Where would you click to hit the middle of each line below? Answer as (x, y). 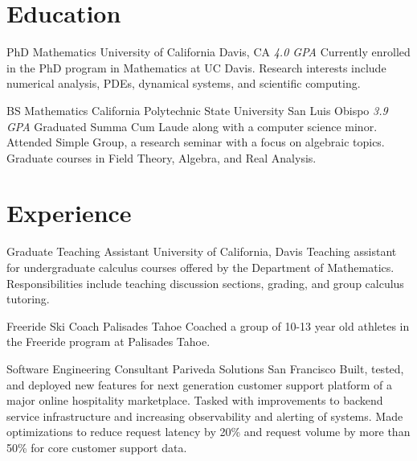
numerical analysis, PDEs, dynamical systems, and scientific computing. (184, 83)
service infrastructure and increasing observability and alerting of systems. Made (205, 416)
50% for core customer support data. (97, 447)
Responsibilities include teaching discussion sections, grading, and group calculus (205, 283)
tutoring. (28, 299)
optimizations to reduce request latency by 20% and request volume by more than (208, 432)
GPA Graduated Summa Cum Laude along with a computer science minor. (192, 126)
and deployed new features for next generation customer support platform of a (199, 384)
